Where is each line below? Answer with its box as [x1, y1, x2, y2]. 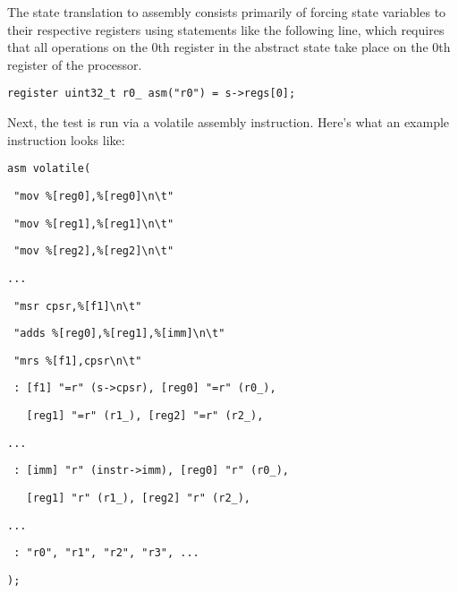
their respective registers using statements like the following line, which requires [7, 20, 445, 39]
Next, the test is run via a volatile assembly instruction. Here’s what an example [7, 113, 450, 132]
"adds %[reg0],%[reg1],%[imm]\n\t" [13, 327, 225, 340]
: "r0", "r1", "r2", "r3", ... [13, 546, 199, 560]
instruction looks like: [7, 130, 125, 149]
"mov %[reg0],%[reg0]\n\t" [13, 189, 174, 202]
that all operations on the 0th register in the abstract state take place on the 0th [7, 38, 451, 56]
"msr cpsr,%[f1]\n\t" [13, 299, 142, 313]
